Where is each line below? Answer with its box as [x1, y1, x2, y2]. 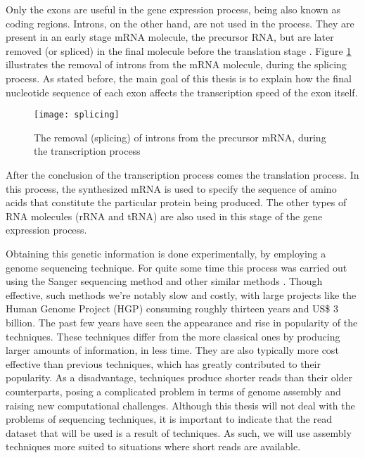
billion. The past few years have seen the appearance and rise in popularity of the [6, 314, 358, 329]
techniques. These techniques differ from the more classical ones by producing [6, 329, 340, 343]
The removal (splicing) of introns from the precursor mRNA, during [34, 129, 326, 144]
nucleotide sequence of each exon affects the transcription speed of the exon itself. [6, 84, 358, 99]
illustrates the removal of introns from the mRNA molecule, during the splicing [6, 57, 347, 72]
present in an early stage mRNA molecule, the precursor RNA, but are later [6, 30, 334, 44]
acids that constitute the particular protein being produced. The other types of [6, 195, 347, 210]
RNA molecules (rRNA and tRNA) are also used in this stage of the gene [6, 208, 323, 223]
